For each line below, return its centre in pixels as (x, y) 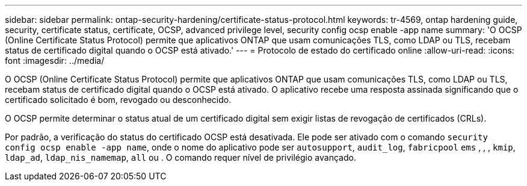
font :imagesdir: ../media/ (55, 60)
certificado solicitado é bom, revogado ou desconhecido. (118, 100)
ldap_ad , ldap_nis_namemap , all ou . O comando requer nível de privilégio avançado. (180, 157)
